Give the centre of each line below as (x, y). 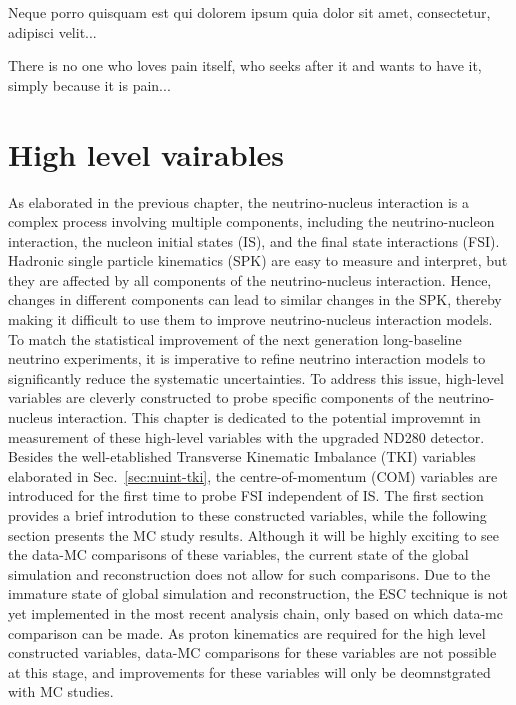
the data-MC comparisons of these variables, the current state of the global (238, 554)
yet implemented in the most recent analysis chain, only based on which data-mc (255, 612)
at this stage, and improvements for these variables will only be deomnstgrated (249, 671)
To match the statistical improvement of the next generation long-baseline (235, 338)
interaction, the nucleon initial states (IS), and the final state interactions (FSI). (254, 240)
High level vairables (146, 153)
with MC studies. (61, 691)
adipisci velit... (52, 31)
